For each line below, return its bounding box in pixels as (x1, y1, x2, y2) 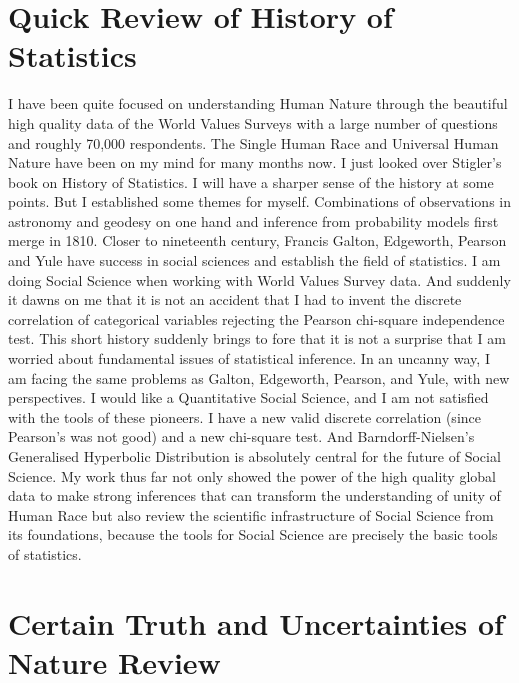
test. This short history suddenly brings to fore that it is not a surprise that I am (8, 328, 506, 349)
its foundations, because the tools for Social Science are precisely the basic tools (8, 524, 498, 545)
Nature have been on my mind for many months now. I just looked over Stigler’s (8, 152, 502, 173)
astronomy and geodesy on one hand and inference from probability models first (8, 210, 499, 231)
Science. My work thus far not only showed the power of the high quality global (8, 465, 496, 486)
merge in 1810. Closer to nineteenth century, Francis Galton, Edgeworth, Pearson (8, 230, 507, 251)
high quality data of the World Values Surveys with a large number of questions (8, 112, 498, 133)
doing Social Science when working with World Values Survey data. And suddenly (8, 269, 511, 290)
